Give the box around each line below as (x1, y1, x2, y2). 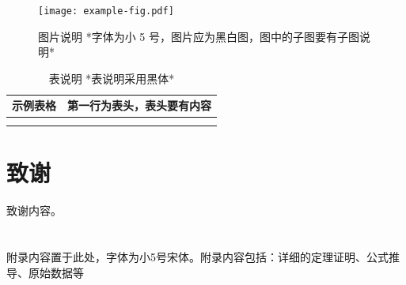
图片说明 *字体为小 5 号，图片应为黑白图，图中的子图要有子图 (38, 28, 359, 44)
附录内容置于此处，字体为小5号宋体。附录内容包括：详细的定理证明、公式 (6, 248, 389, 264)
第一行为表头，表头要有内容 (67, 97, 211, 114)
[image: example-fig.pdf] (38, 6, 174, 17)
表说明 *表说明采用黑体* (48, 69, 175, 86)
